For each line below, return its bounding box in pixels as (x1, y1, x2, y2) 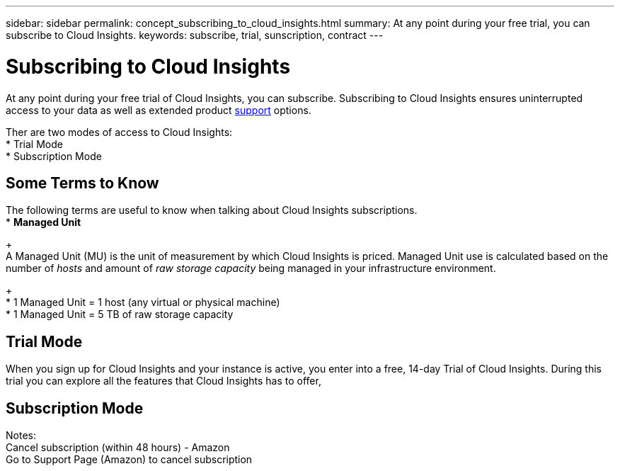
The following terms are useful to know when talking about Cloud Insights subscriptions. (6, 204, 418, 217)
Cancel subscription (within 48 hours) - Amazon (6, 441, 230, 454)
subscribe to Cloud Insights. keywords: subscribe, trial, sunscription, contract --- (6, 29, 384, 41)
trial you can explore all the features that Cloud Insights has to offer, (6, 375, 321, 387)
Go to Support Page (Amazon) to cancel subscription (6, 453, 253, 466)
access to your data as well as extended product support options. (6, 103, 311, 116)
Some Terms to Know (6, 174, 159, 192)
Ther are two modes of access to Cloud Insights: (6, 125, 233, 138)
